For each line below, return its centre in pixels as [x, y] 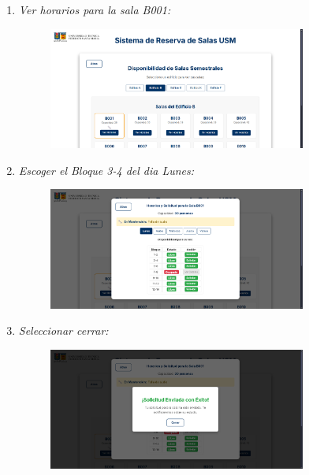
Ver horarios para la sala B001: [95, 9]
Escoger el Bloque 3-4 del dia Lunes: [106, 170]
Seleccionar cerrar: [63, 330]
